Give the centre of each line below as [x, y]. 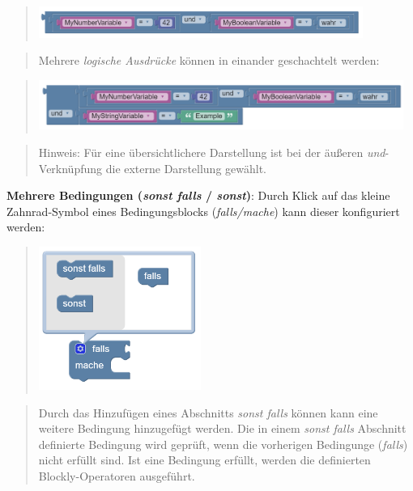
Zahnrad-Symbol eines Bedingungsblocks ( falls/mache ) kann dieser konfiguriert [203, 211]
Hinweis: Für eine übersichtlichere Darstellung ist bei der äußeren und [212, 152]
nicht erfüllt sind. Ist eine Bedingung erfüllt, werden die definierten [204, 460]
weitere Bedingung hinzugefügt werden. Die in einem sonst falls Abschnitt [222, 428]
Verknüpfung [70, 168]
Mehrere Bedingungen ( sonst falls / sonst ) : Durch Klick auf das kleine [198, 195]
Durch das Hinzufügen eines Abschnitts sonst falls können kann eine [208, 412]
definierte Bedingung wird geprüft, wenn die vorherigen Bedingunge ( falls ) [223, 444]
